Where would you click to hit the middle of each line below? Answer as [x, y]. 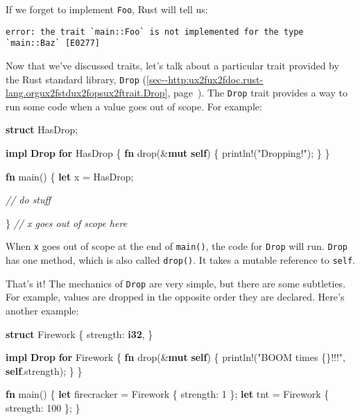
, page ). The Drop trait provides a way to [257, 93]
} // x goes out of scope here [67, 222]
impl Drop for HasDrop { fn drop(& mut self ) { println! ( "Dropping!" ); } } [168, 153]
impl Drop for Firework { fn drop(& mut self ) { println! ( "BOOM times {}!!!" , [175, 357]
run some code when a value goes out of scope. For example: [134, 106]
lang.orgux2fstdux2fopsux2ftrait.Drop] [87, 93]
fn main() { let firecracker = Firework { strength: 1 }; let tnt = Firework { [168, 394]
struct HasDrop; [42, 129]
